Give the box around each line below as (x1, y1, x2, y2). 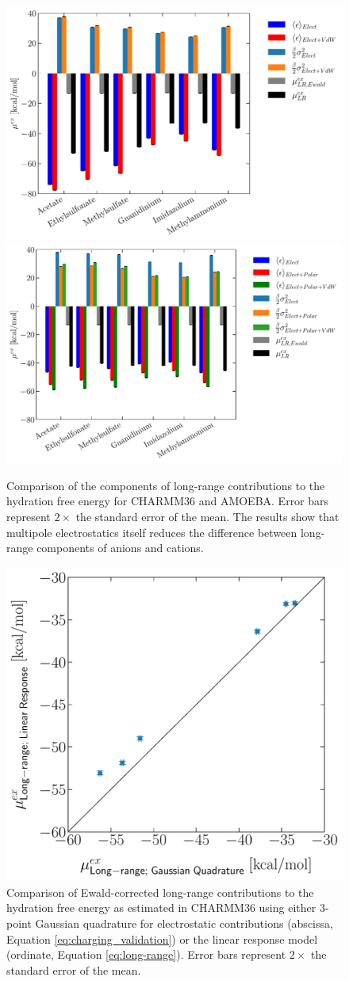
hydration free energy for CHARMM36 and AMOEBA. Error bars (6, 492, 329, 509)
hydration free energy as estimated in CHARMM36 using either (6, 899, 316, 916)
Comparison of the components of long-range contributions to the (6, 477, 325, 493)
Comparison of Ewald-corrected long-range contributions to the (6, 883, 314, 900)
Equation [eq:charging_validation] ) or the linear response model (6, 930, 318, 947)
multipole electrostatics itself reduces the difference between (6, 523, 297, 540)
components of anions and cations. (36, 539, 204, 556)
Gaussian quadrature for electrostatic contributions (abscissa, (35, 914, 333, 931)
